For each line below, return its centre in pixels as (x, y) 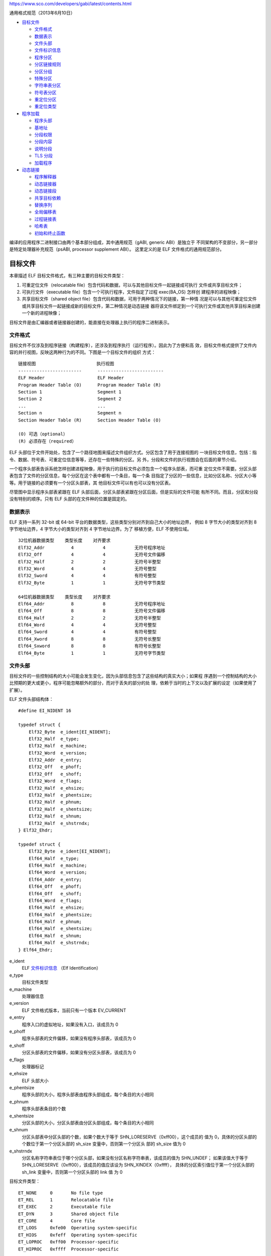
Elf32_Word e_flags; (55, 781)
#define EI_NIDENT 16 (45, 711)
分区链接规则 (48, 64)
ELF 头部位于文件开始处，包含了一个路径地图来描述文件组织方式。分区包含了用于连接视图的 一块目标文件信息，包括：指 (133, 453)
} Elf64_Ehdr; (35, 950)
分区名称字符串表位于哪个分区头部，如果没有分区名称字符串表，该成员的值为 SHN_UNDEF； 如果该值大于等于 (135, 1158)
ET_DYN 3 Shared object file (69, 1214)
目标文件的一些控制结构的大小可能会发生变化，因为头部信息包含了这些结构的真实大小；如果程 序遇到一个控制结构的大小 (133, 676)
